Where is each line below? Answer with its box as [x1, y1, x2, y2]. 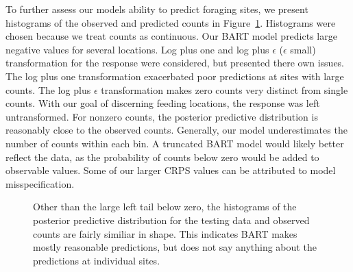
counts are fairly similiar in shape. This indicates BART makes [33, 226, 297, 240]
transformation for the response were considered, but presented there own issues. [5, 55, 345, 70]
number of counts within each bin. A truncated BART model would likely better [5, 136, 344, 150]
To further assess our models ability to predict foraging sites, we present [5, 2, 308, 16]
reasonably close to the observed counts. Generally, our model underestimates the [5, 123, 348, 137]
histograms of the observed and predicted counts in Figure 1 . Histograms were [5, 15, 336, 29]
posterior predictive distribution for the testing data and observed [33, 212, 310, 227]
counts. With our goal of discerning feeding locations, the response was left [5, 96, 320, 110]
